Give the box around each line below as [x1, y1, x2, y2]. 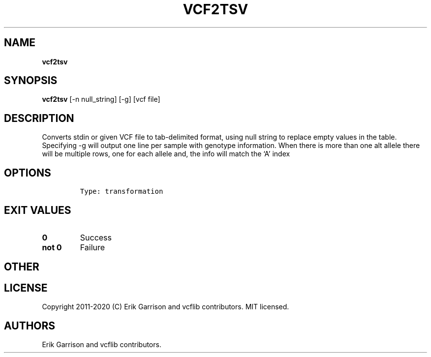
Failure [80, 242, 105, 252]
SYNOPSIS [4, 74, 58, 87]
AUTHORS [4, 319, 56, 332]
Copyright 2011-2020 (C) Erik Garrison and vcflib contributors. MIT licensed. [42, 302, 289, 311]
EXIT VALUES [4, 204, 71, 216]
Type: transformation [80, 187, 163, 196]
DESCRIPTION [4, 112, 74, 124]
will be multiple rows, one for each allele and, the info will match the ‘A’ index [42, 149, 290, 158]
